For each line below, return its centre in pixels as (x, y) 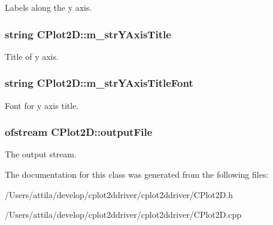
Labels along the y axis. (48, 7)
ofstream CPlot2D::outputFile (79, 132)
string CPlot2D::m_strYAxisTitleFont (99, 83)
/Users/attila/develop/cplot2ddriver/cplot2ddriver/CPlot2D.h (119, 194)
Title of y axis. (32, 56)
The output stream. (41, 154)
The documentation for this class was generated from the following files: (137, 174)
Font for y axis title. (42, 105)
